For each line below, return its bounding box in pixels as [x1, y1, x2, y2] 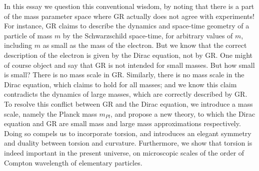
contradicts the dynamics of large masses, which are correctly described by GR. [4, 89, 247, 99]
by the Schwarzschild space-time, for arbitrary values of [62, 30, 233, 40]
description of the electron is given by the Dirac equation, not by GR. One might [4, 49, 252, 60]
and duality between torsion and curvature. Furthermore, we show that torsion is [4, 138, 252, 148]
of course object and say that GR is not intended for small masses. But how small [4, 59, 255, 70]
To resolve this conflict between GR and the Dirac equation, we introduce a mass [4, 98, 253, 109]
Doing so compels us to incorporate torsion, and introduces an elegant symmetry [4, 128, 251, 138]
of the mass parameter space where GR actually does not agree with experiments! [4, 10, 254, 21]
